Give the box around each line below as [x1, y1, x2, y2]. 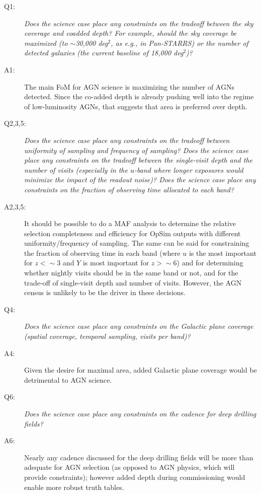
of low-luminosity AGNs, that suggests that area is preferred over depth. [24, 101, 247, 111]
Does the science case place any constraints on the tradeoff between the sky [24, 18, 253, 28]
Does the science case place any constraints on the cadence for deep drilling [24, 408, 256, 418]
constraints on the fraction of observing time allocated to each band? [24, 184, 234, 194]
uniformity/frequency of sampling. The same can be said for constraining [24, 238, 249, 248]
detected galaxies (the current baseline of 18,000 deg [24, 47, 184, 58]
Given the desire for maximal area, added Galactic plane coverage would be [24, 365, 257, 375]
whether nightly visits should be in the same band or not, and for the [24, 267, 238, 278]
